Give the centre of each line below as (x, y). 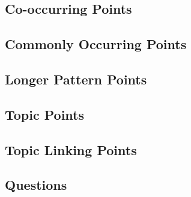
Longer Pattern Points (76, 79)
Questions (36, 185)
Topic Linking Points (71, 149)
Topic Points (45, 114)
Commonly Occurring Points (96, 44)
